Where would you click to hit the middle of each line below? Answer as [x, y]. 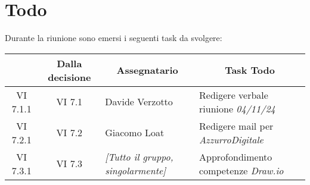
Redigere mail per [236, 126]
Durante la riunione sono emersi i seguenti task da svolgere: [114, 38]
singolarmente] [136, 170]
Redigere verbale [234, 95]
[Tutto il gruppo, [139, 156]
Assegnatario [147, 70]
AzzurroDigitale [231, 139]
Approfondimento [236, 156]
